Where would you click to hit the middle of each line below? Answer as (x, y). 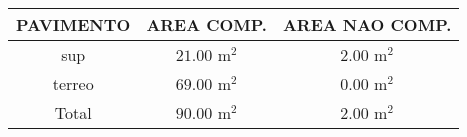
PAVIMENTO (73, 24)
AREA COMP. (206, 24)
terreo (73, 83)
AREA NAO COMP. (367, 24)
